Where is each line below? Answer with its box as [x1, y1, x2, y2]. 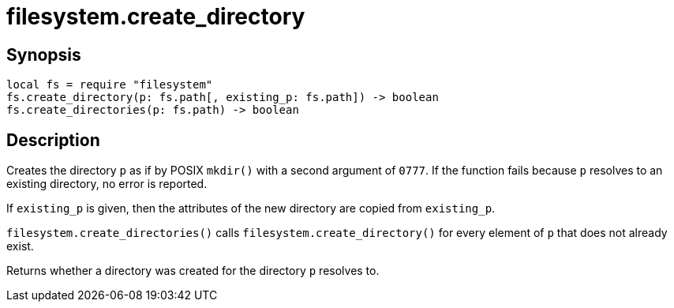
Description [6, 130, 100, 150]
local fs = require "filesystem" [6, 78, 213, 92]
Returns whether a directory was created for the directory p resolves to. [6, 264, 380, 278]
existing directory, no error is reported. [6, 177, 208, 191]
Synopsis [6, 44, 81, 65]
